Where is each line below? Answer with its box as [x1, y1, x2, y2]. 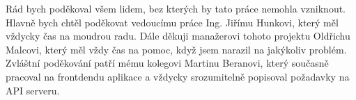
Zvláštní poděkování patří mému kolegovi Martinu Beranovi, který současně [6, 56, 329, 70]
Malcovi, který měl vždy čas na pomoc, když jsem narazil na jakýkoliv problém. [6, 42, 347, 56]
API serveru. [6, 83, 60, 97]
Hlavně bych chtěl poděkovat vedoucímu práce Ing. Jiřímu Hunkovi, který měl [6, 15, 339, 29]
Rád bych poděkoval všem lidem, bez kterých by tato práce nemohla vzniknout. [6, 1, 346, 15]
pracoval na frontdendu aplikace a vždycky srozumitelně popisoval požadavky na [6, 69, 350, 83]
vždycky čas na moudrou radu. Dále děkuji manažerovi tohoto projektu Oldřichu [6, 28, 350, 43]
